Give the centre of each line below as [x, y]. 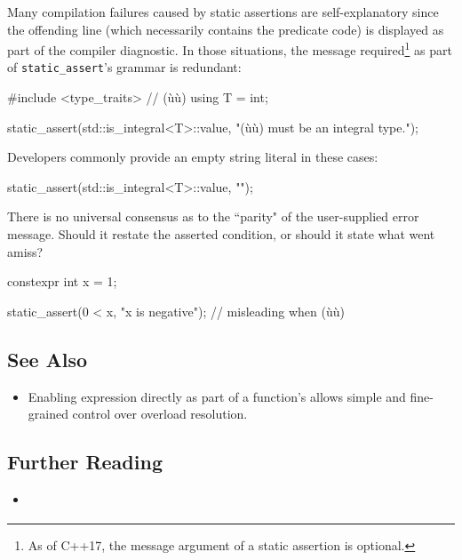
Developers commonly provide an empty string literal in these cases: [193, 157]
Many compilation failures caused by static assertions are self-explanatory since [223, 12]
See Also [48, 359]
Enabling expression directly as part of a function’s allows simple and [217, 396]
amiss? [25, 251]
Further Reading [85, 462]
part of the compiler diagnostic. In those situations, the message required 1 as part [230, 48]
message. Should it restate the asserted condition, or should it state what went [221, 234]
